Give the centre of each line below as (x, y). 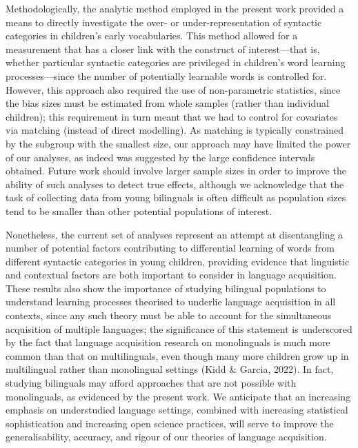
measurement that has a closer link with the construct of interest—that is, (163, 49)
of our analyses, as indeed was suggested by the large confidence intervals (160, 157)
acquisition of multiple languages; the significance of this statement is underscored (179, 328)
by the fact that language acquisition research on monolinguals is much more (168, 342)
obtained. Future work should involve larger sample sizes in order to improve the (176, 171)
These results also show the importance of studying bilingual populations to (166, 288)
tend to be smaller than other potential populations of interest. (139, 211)
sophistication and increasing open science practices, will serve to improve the (170, 423)
